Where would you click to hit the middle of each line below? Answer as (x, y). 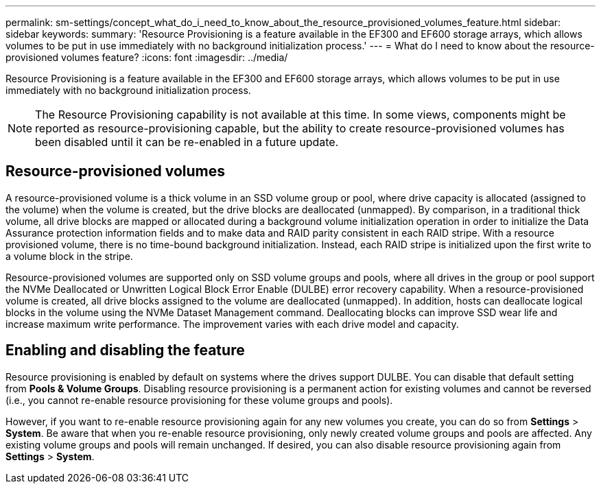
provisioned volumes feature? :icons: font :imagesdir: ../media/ (147, 57)
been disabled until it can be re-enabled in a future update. (187, 142)
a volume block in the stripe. (69, 256)
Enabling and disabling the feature (125, 350)
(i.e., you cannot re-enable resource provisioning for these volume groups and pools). (199, 400)
